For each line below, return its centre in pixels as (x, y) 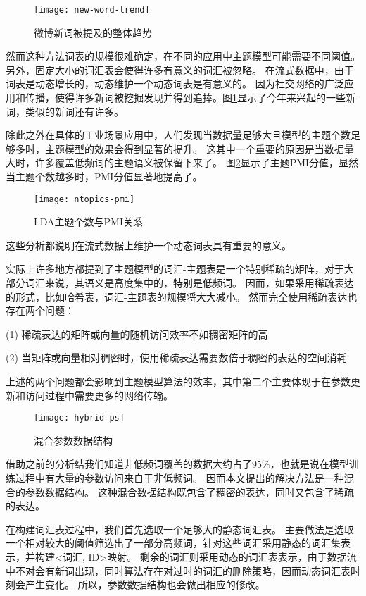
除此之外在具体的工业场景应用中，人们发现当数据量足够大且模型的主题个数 (178, 135)
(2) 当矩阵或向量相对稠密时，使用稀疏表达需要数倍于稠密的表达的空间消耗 (176, 358)
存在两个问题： (40, 310)
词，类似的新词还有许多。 (65, 111)
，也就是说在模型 (309, 464)
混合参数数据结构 (73, 440)
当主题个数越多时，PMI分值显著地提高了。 (104, 176)
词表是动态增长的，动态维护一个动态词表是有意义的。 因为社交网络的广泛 (175, 83)
